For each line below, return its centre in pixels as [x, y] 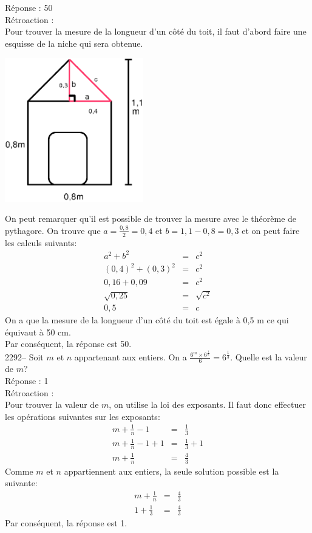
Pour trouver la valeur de [52, 404]
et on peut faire [271, 230]
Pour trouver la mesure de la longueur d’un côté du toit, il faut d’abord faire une [156, 31]
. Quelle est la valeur [269, 356]
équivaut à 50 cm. [38, 332]
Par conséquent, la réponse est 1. [66, 523]
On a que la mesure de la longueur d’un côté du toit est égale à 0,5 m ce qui [147, 320]
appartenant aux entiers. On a [131, 356]
